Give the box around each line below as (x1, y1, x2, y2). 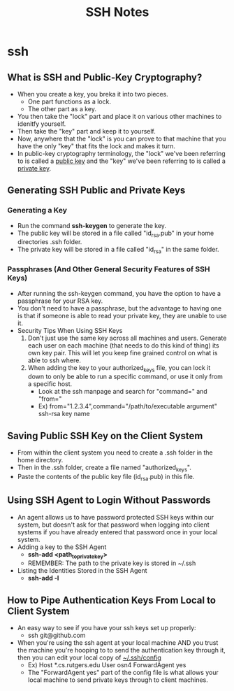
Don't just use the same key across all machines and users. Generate (27, 334, 227, 342)
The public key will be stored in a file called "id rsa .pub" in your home (17, 229, 214, 238)
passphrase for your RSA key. (17, 297, 103, 305)
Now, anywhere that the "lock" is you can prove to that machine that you (17, 134, 226, 143)
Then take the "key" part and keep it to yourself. (17, 127, 156, 135)
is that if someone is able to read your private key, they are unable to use (17, 311, 227, 320)
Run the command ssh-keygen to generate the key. (17, 221, 166, 229)
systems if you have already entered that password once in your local (17, 527, 218, 536)
